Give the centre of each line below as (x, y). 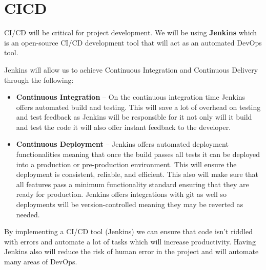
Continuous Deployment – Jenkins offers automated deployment (122, 144)
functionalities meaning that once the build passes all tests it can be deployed (138, 154)
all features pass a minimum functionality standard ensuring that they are (132, 184)
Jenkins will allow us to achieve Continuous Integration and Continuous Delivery (131, 69)
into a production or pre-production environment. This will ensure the (126, 164)
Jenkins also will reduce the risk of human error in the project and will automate (131, 251)
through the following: (39, 80)
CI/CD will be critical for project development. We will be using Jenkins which (131, 32)
